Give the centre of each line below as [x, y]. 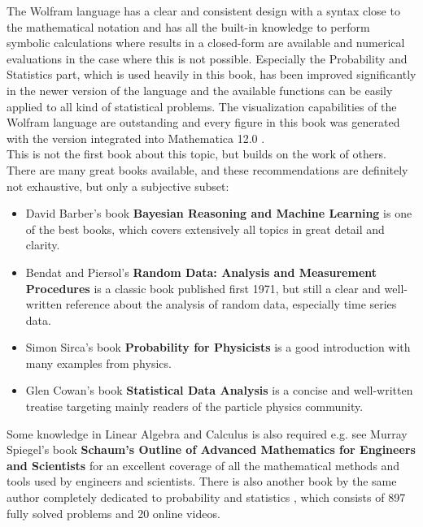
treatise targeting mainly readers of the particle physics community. [194, 406]
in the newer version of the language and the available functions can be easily [200, 90]
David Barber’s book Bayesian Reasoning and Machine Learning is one [219, 213]
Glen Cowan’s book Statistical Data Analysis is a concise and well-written [219, 390]
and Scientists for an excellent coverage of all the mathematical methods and [203, 465]
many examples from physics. [98, 363]
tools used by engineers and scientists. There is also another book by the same [202, 481]
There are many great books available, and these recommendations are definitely [207, 169]
